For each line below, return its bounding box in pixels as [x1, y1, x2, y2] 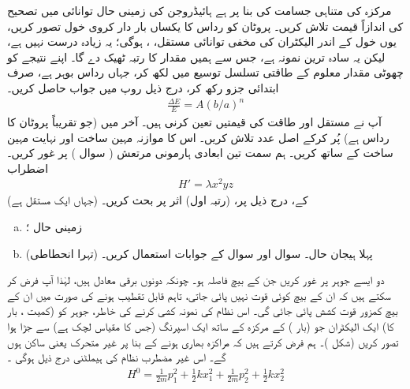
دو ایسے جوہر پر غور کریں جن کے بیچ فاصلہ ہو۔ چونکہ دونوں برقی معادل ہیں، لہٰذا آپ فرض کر [7, 271, 385, 288]
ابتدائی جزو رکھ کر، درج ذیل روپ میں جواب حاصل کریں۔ [7, 79, 279, 95]
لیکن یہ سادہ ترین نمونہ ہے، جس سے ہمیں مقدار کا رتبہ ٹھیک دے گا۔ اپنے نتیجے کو [7, 48, 386, 65]
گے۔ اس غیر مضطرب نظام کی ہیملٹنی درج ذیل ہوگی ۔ [7, 349, 226, 365]
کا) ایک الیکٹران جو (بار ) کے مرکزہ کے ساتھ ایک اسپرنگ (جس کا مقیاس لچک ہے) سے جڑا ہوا [7, 317, 394, 334]
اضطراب [7, 159, 49, 176]
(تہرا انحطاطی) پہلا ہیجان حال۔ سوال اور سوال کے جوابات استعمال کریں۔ [25, 245, 373, 261]
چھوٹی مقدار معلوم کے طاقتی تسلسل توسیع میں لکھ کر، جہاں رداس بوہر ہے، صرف [7, 64, 404, 80]
